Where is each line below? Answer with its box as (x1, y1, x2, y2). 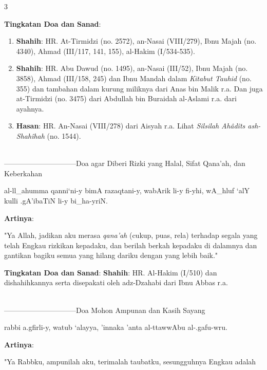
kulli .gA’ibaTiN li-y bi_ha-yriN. (4, 195, 108, 206)
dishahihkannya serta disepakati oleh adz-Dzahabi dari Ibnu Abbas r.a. (4, 277, 228, 288)
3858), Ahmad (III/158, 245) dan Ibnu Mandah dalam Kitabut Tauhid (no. (16, 72, 252, 83)
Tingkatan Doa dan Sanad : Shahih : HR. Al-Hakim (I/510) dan (4, 267, 217, 277)
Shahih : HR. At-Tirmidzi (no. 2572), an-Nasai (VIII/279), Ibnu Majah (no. (16, 35, 257, 46)
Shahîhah (16, 130, 45, 141)
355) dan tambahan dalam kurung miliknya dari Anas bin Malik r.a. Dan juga (16, 83, 263, 94)
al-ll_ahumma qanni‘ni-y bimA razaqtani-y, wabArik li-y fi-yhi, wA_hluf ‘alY (4, 185, 250, 196)
